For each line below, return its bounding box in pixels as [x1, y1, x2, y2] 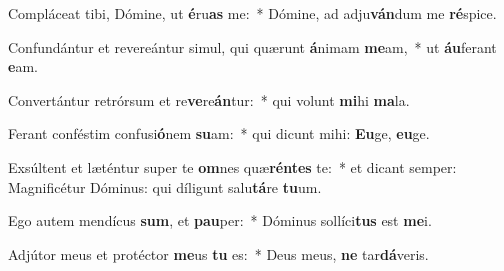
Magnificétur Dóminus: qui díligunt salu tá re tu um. [8, 176, 322, 197]
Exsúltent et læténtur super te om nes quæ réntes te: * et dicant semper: [8, 156, 457, 177]
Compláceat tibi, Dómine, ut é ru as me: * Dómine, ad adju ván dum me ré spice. [8, 3, 497, 23]
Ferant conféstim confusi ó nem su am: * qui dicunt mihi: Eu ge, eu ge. [8, 123, 430, 144]
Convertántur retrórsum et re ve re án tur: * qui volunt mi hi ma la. [8, 89, 410, 110]
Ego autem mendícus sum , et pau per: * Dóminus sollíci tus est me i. [8, 210, 432, 231]
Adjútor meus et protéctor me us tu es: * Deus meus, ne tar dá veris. [8, 243, 429, 264]
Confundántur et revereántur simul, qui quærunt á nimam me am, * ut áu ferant [8, 36, 497, 57]
